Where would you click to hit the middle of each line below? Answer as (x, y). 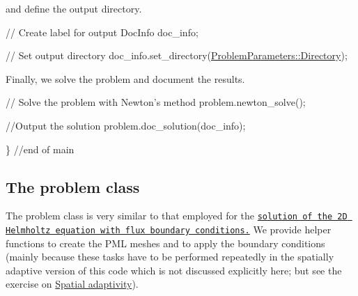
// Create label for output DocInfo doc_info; (102, 32)
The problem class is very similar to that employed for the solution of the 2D (177, 216)
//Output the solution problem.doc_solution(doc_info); (126, 125)
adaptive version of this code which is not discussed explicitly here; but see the (174, 270)
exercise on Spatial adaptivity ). (72, 284)
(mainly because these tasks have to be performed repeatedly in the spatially (170, 257)
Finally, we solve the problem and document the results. (125, 78)
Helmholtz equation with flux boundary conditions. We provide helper (169, 229)
